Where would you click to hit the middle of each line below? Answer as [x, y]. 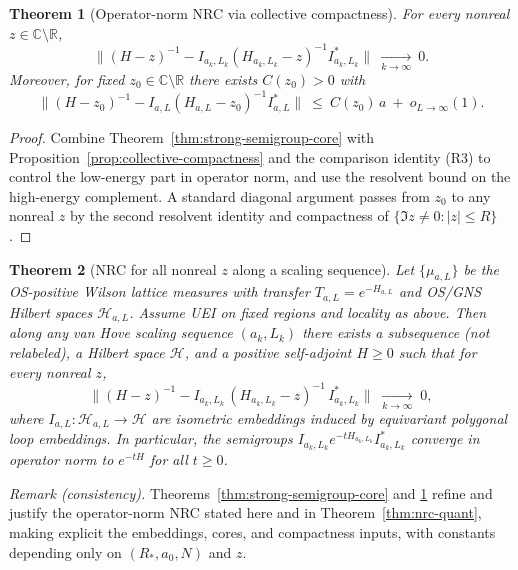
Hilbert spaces [51, 311]
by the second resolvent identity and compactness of [229, 215]
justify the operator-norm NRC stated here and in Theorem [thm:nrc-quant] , [245, 512]
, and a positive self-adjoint [268, 351]
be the [481, 268]
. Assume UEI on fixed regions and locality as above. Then [308, 311]
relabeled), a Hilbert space [87, 351]
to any [471, 195]
